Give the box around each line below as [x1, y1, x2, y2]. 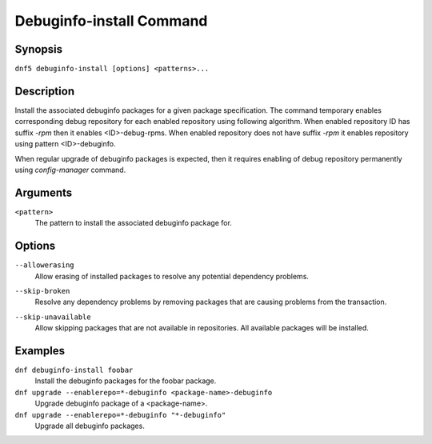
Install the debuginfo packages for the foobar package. [34, 376, 217, 386]
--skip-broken [14, 286, 70, 295]
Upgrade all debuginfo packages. [34, 421, 146, 430]
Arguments [14, 186, 73, 199]
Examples [14, 344, 66, 358]
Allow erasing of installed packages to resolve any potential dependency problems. [34, 271, 310, 281]
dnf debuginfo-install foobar [14, 365, 134, 374]
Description [14, 84, 75, 98]
